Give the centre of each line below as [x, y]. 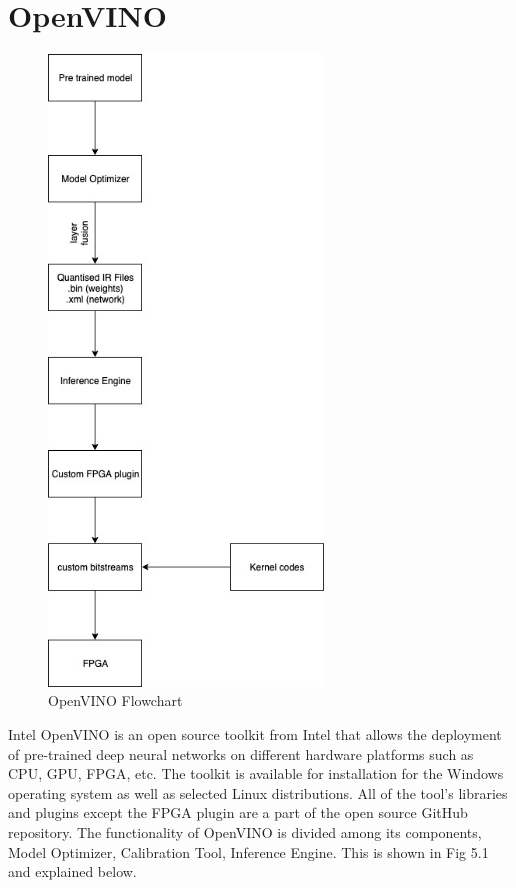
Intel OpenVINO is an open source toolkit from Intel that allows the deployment [255, 734]
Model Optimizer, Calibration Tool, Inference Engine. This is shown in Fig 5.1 [248, 851]
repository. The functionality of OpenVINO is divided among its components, [245, 831]
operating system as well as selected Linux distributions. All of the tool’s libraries [258, 792]
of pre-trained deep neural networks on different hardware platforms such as [241, 753]
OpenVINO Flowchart [115, 700]
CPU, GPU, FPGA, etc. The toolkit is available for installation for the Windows [256, 773]
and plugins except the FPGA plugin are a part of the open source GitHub [238, 812]
